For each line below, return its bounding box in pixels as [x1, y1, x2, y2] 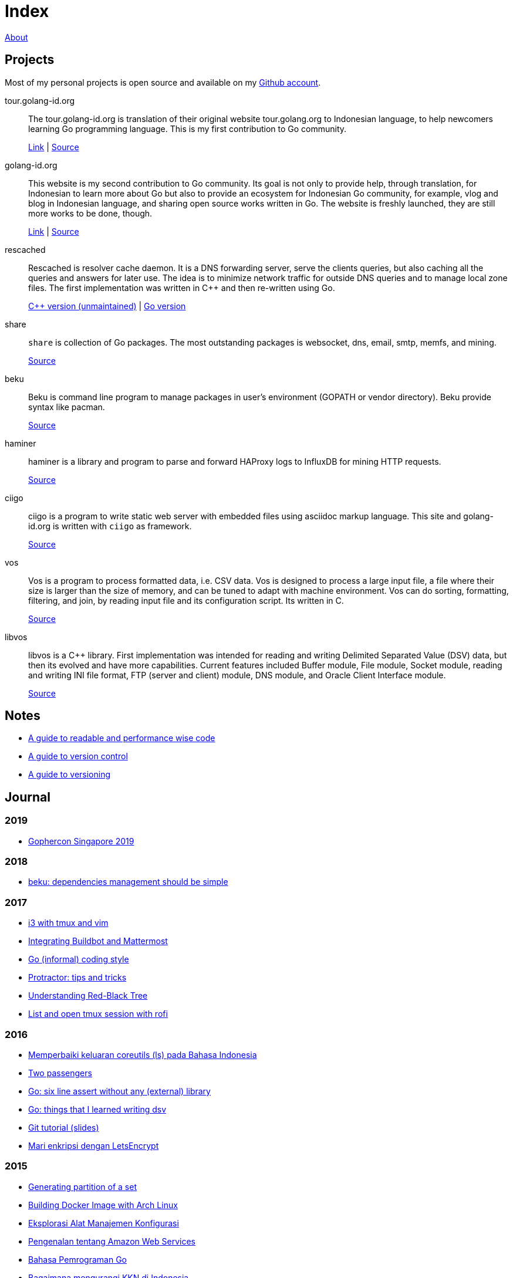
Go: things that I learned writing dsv [28, 1104, 167, 1114]
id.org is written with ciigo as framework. [28, 520, 192, 531]
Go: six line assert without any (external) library [28, 1086, 211, 1096]
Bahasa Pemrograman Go [28, 1254, 127, 1265]
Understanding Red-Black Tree [28, 990, 148, 1001]
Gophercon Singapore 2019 [28, 836, 134, 846]
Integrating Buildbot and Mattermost [28, 936, 168, 946]
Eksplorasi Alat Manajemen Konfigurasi [28, 1218, 179, 1228]
